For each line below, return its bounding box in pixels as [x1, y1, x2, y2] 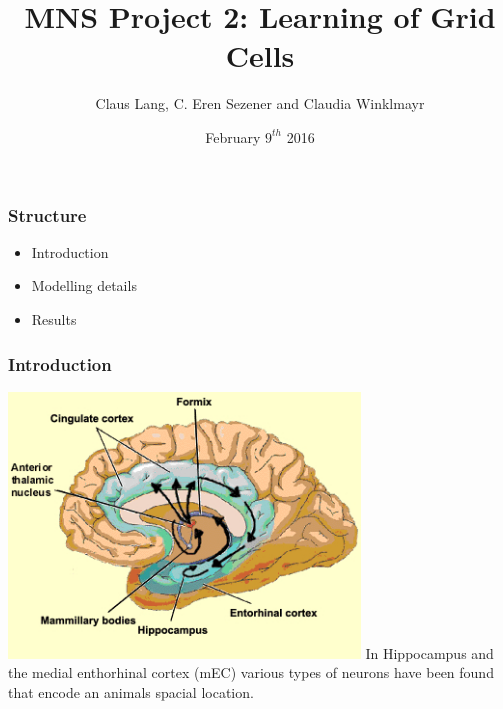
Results [31, 308, 77, 329]
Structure [8, 202, 87, 227]
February [205, 126, 261, 147]
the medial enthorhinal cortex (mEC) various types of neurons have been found [8, 662, 494, 683]
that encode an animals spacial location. [8, 681, 254, 702]
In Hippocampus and [365, 642, 494, 663]
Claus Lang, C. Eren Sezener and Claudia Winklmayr [95, 93, 425, 114]
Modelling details [31, 275, 137, 296]
